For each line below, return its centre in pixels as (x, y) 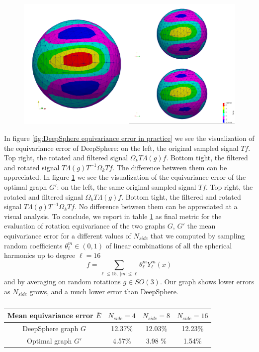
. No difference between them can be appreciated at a (156, 206)
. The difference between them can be (170, 167)
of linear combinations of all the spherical (169, 245)
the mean (201, 226)
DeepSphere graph (50, 328)
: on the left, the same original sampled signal (127, 186)
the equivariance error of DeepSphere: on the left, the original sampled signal (121, 148)
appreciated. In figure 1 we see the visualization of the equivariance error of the (125, 177)
